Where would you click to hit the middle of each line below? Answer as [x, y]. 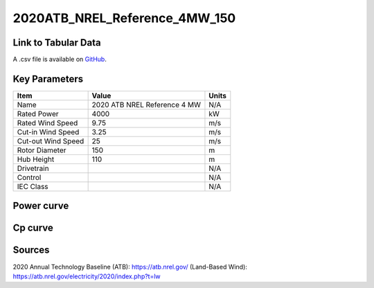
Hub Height [36, 159]
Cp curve [33, 228]
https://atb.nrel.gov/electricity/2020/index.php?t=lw [87, 276]
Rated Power [38, 114]
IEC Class [33, 186]
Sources [31, 250]
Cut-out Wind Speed [51, 141]
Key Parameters [48, 79]
